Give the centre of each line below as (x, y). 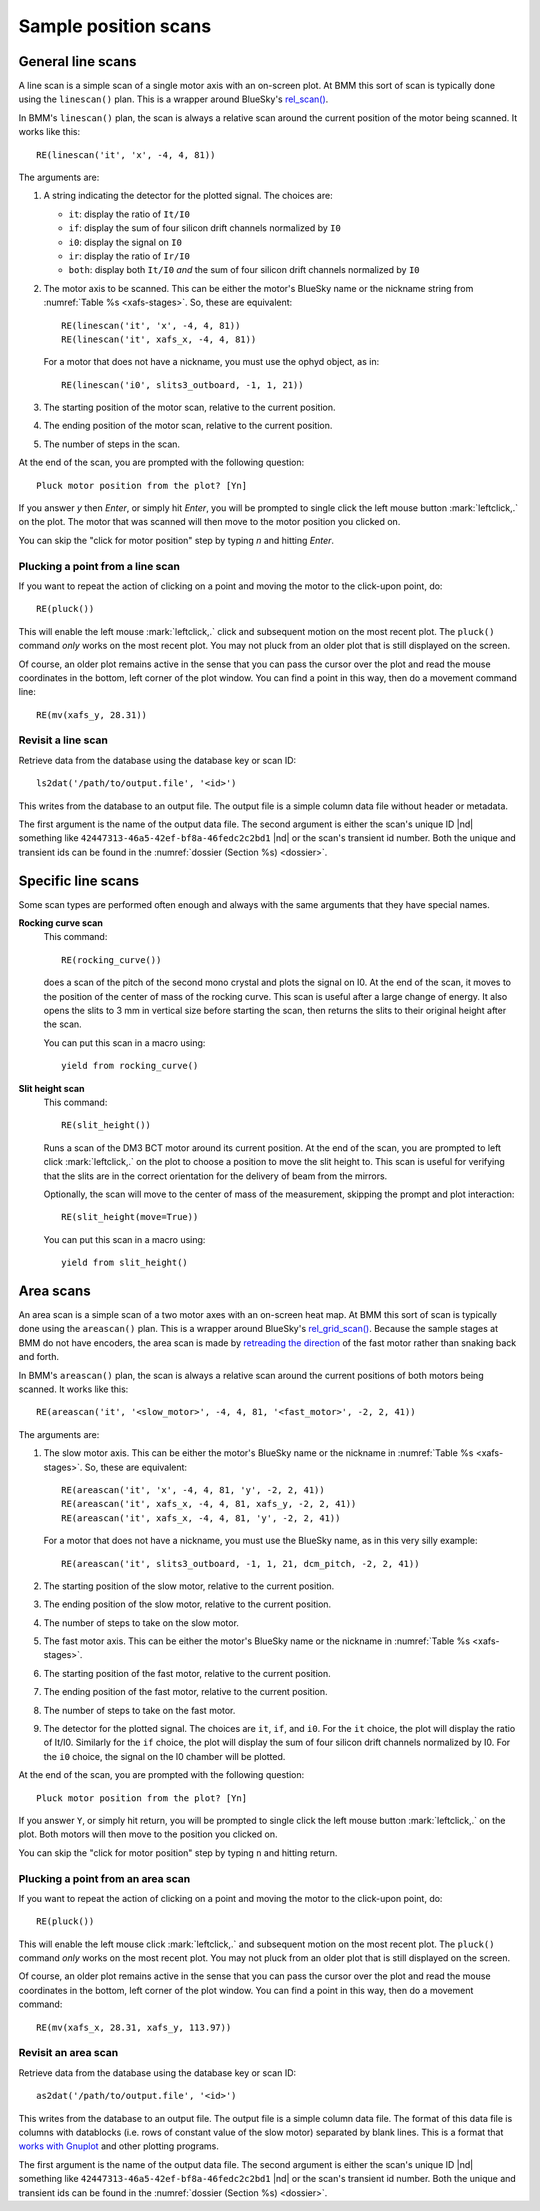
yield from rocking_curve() (130, 1066)
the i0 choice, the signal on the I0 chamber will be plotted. (164, 1756)
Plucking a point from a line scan (99, 566)
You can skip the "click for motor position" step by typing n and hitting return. (178, 1852)
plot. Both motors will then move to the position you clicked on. (148, 1834)
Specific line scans (79, 880)
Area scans (54, 1290)
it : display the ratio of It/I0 (129, 214)
